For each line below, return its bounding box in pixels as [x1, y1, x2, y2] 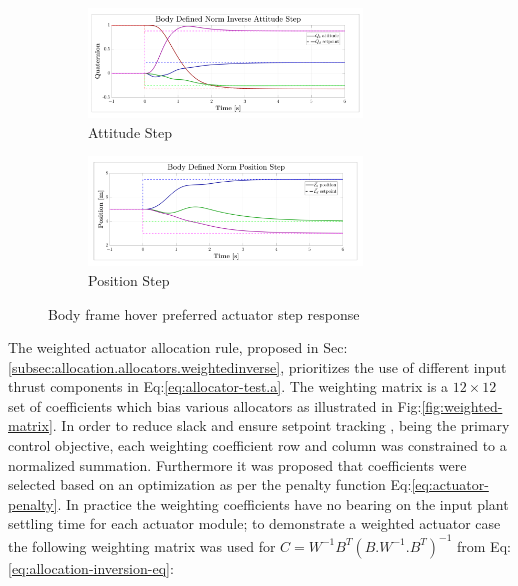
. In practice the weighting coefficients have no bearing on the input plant [57, 493, 509, 514]
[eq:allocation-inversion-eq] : [8, 557, 174, 578]
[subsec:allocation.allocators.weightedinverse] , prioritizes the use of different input [8, 356, 507, 377]
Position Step [88, 269, 170, 290]
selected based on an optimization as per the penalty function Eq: [8, 474, 412, 495]
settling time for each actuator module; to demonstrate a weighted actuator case [8, 513, 501, 534]
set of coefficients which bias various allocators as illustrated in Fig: [8, 395, 422, 416]
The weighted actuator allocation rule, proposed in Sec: [8, 337, 348, 358]
